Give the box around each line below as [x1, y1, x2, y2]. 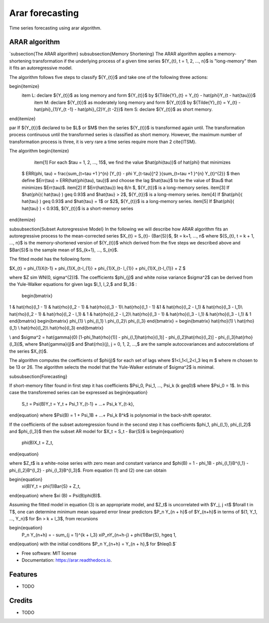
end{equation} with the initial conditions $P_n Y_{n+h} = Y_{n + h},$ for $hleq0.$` [9, 541, 177, 547]
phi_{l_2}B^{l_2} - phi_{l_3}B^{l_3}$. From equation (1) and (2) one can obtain [9, 467, 167, 473]
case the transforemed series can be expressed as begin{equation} [9, 390, 148, 396]
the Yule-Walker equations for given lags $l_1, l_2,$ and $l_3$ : [9, 281, 137, 287]
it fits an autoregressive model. [9, 65, 73, 71]
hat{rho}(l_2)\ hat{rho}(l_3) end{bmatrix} [20, 325, 104, 331]
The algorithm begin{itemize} [9, 148, 69, 154]
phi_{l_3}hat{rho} [218, 334, 253, 340]
